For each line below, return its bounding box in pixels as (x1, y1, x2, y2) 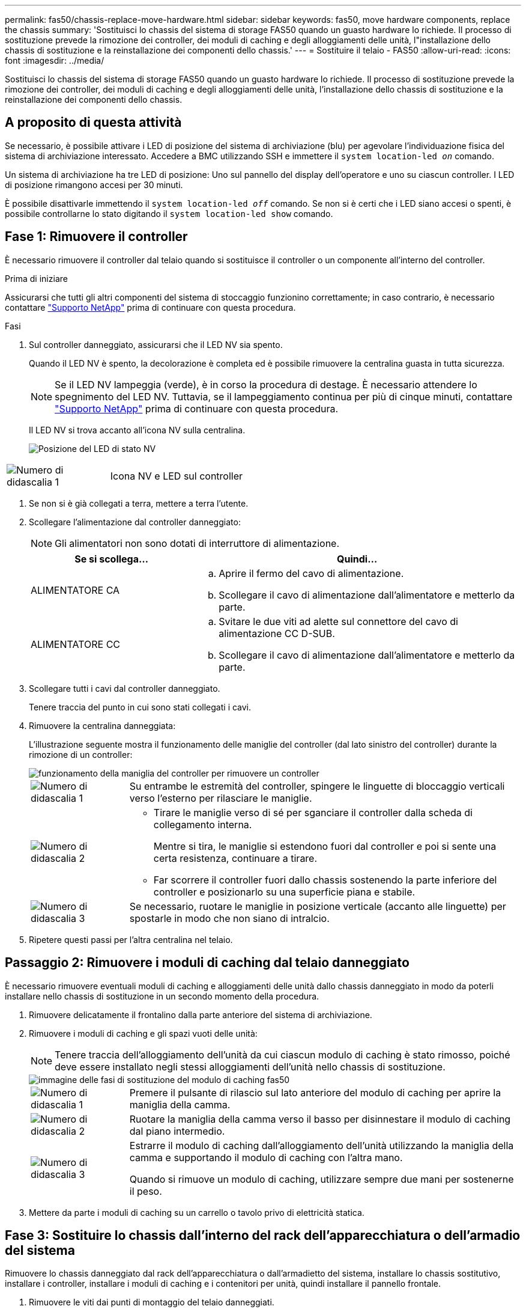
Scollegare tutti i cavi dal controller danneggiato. (29, 683, 220, 694)
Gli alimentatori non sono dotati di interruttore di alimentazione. (55, 537, 340, 549)
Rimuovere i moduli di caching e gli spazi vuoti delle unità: (29, 1028, 258, 1039)
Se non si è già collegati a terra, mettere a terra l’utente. (29, 498, 249, 508)
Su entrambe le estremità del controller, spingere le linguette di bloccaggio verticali (129, 780, 505, 792)
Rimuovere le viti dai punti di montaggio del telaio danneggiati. (29, 1297, 274, 1308)
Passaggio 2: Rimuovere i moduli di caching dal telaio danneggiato (5, 955, 410, 971)
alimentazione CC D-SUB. (219, 627, 335, 639)
